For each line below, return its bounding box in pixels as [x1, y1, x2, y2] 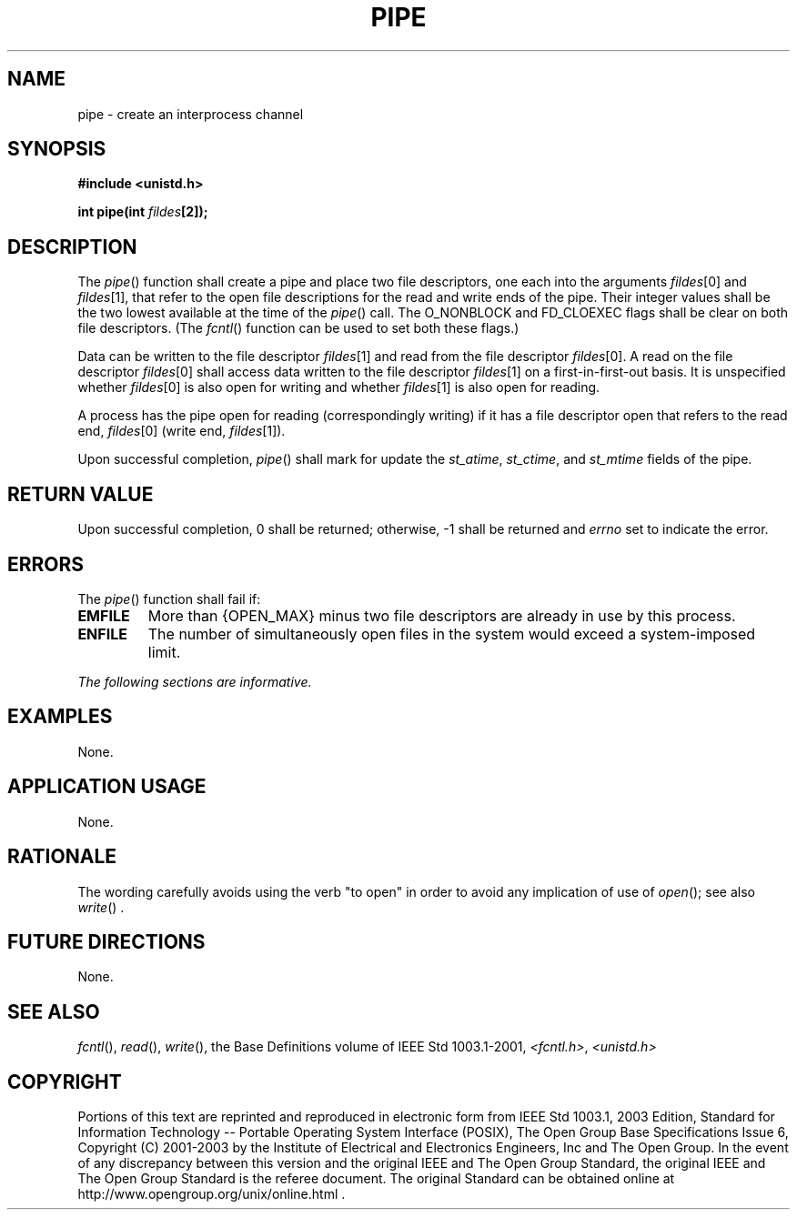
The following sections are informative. [77, 673, 312, 689]
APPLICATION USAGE [7, 775, 207, 799]
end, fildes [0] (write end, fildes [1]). [77, 423, 286, 439]
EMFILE [77, 606, 130, 625]
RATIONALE [7, 845, 117, 869]
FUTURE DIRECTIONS [7, 930, 206, 953]
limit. [147, 642, 181, 661]
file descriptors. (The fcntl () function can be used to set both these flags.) [77, 320, 520, 337]
